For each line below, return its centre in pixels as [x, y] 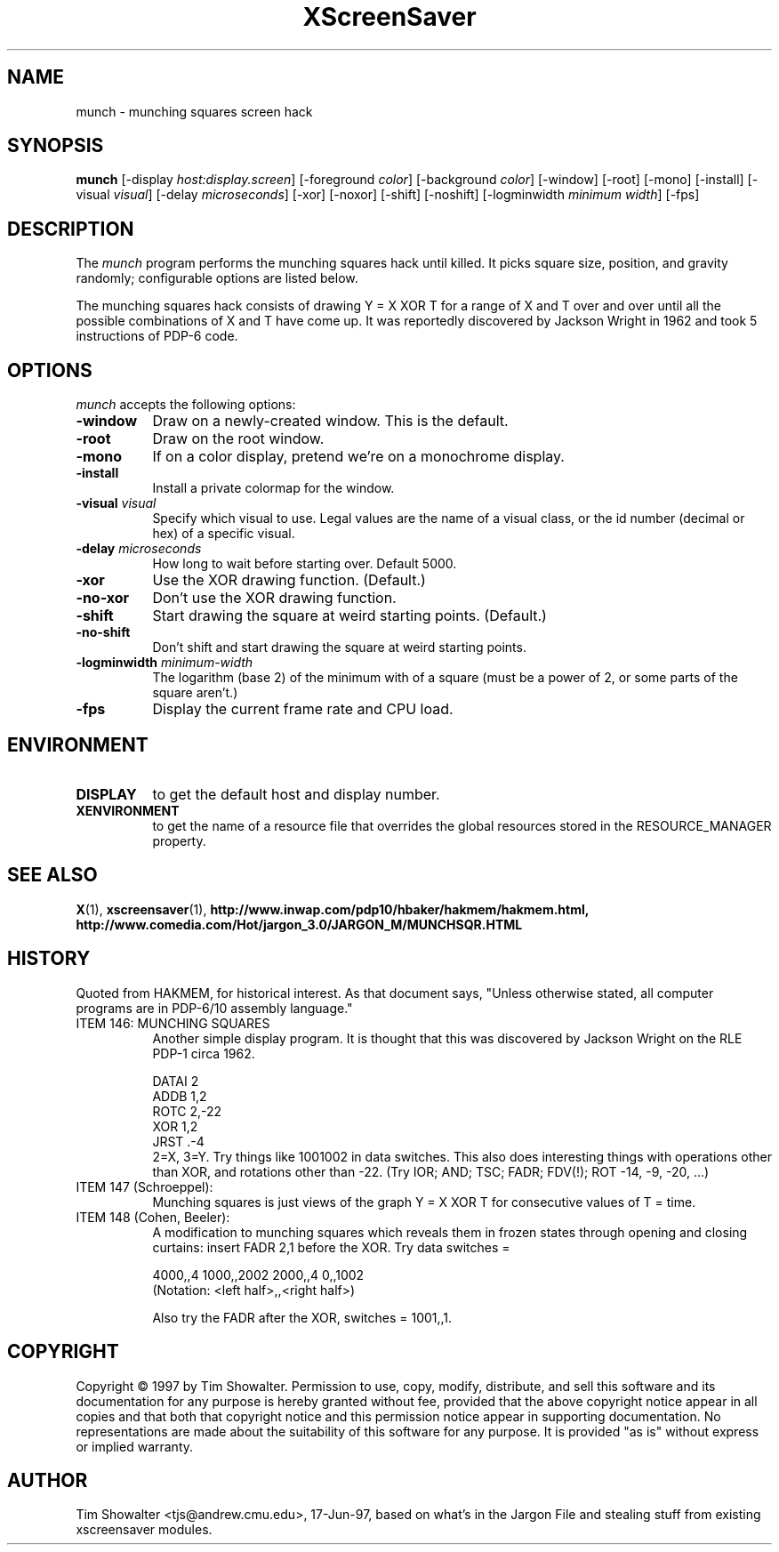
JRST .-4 [178, 1141]
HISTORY [49, 959]
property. [179, 840]
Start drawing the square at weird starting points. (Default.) [349, 616]
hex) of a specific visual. [224, 534]
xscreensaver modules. [144, 1530]
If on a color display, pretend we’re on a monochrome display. [358, 457]
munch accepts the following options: [186, 405]
